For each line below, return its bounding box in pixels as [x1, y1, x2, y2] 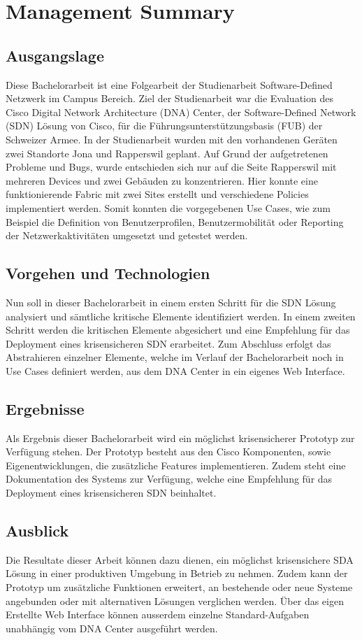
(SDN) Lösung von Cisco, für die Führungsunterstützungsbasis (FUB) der [6, 118, 323, 133]
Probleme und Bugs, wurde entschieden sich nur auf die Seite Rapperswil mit [6, 159, 337, 174]
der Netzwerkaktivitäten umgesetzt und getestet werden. [6, 228, 248, 243]
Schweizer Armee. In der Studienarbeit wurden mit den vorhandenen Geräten [6, 131, 338, 146]
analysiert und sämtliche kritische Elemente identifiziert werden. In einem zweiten [6, 308, 356, 323]
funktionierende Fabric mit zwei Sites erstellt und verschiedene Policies [6, 187, 309, 201]
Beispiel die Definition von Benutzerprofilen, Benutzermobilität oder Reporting [6, 214, 344, 229]
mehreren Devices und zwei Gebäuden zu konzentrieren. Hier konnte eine [6, 173, 318, 187]
